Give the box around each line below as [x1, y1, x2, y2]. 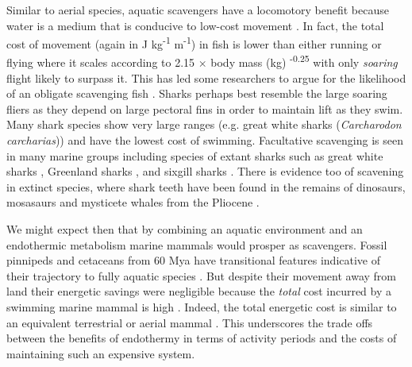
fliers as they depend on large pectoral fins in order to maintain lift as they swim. [6, 100, 403, 117]
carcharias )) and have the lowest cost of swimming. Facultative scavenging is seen [6, 132, 404, 149]
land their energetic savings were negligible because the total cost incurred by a [6, 283, 392, 299]
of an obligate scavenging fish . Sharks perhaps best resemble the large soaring [6, 85, 387, 102]
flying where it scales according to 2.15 [6, 54, 195, 71]
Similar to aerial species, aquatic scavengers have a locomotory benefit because [6, 2, 389, 17]
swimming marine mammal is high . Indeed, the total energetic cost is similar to [6, 299, 397, 315]
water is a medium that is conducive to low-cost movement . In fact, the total [6, 17, 384, 33]
